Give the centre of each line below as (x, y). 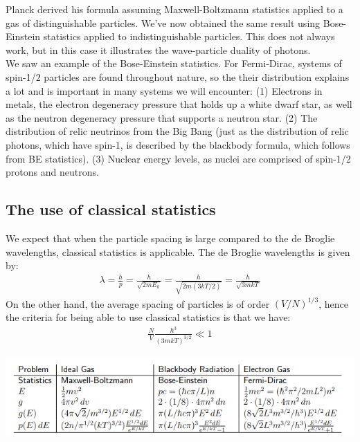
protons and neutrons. (52, 172)
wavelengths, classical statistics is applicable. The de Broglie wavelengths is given (178, 251)
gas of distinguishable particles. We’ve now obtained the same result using (163, 22)
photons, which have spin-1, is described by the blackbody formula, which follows (178, 144)
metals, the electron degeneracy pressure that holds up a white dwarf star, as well (179, 104)
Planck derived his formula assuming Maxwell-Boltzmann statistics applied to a (174, 9)
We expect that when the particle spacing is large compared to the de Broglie (170, 238)
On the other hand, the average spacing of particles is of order (138, 303)
